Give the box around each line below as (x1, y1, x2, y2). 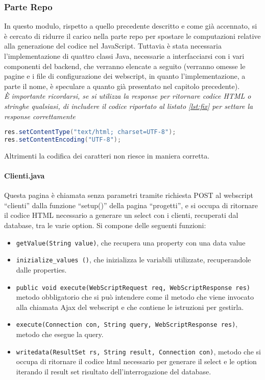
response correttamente (4, 110, 76, 121)
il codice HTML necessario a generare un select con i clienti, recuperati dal (4, 210, 238, 220)
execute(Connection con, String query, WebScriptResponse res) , (16, 319, 238, 329)
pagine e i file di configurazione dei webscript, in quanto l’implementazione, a (4, 71, 246, 81)
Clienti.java (4, 170, 45, 181)
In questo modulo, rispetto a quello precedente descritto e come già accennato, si (4, 20, 257, 31)
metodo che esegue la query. (16, 329, 104, 340)
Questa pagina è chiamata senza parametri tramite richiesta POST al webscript (4, 190, 253, 200)
